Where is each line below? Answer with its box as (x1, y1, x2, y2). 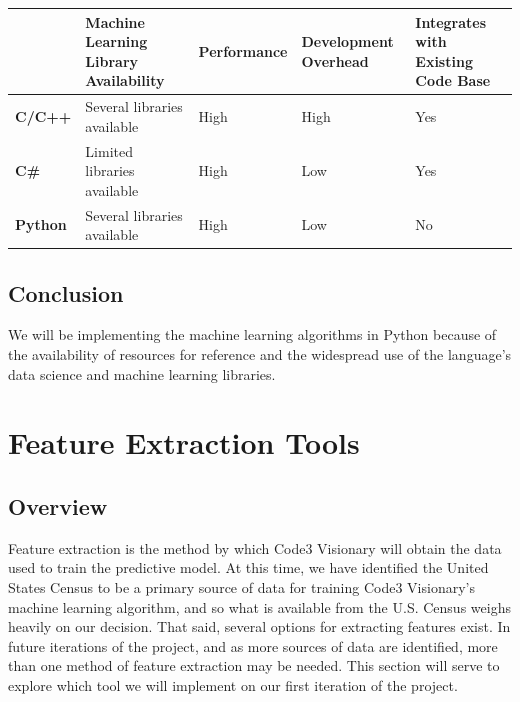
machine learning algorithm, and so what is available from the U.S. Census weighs (8, 596, 511, 617)
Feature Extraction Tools (8, 422, 360, 463)
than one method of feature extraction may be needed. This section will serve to (8, 655, 500, 676)
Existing (415, 50, 473, 71)
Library (85, 50, 139, 71)
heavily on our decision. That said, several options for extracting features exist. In (8, 616, 511, 637)
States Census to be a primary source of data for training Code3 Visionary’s (8, 577, 475, 598)
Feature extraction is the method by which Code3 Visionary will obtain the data (8, 537, 502, 558)
